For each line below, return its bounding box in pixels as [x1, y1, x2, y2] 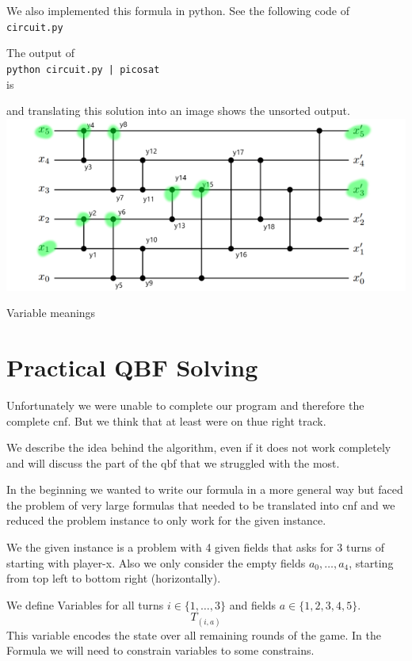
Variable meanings [6, 304, 96, 321]
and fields [229, 596, 277, 613]
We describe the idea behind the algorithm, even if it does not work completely [6, 439, 391, 456]
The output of [6, 44, 74, 61]
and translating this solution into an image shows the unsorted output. [6, 102, 350, 119]
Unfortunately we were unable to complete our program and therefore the [6, 396, 364, 413]
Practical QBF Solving [6, 350, 258, 383]
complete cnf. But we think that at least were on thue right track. [6, 412, 326, 429]
